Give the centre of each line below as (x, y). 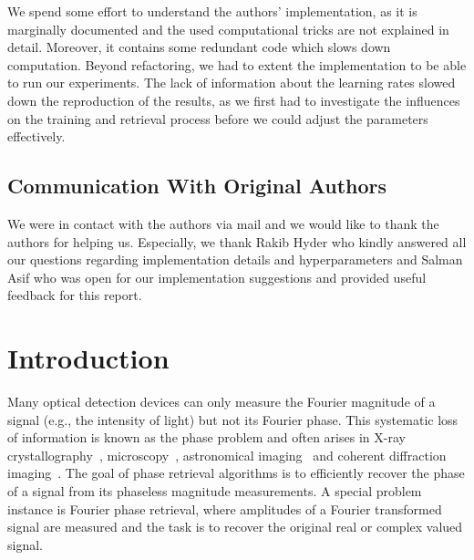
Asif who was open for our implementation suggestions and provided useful (217, 277)
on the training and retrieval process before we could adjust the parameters (218, 118)
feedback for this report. (75, 295)
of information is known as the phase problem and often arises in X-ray (206, 437)
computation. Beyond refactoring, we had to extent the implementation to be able (237, 64)
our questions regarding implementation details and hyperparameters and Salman (235, 259)
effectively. (36, 136)
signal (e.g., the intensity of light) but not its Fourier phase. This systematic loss (233, 419)
